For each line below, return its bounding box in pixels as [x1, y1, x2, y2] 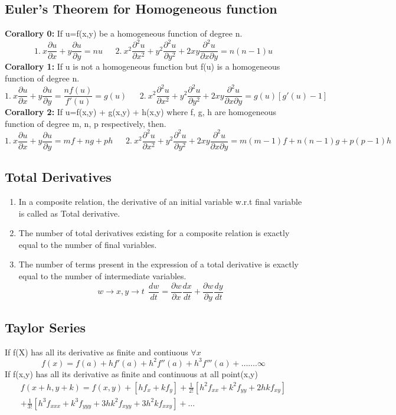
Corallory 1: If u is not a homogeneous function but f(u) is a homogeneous [5, 60, 280, 73]
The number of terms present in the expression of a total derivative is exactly [18, 258, 299, 270]
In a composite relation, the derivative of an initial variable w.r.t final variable [18, 195, 302, 208]
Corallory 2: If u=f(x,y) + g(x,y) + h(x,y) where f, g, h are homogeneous [5, 106, 276, 118]
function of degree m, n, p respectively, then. [5, 117, 166, 129]
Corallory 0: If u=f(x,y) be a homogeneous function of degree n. [5, 27, 243, 40]
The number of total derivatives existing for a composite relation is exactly [18, 227, 290, 239]
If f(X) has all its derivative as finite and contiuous [5, 345, 188, 358]
